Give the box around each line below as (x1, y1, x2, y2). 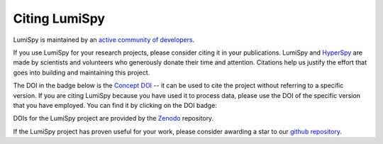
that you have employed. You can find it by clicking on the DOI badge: (13, 101, 218, 109)
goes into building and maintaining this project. (13, 68, 150, 77)
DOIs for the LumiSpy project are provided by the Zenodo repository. (13, 114, 214, 123)
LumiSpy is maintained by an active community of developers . (13, 35, 195, 44)
